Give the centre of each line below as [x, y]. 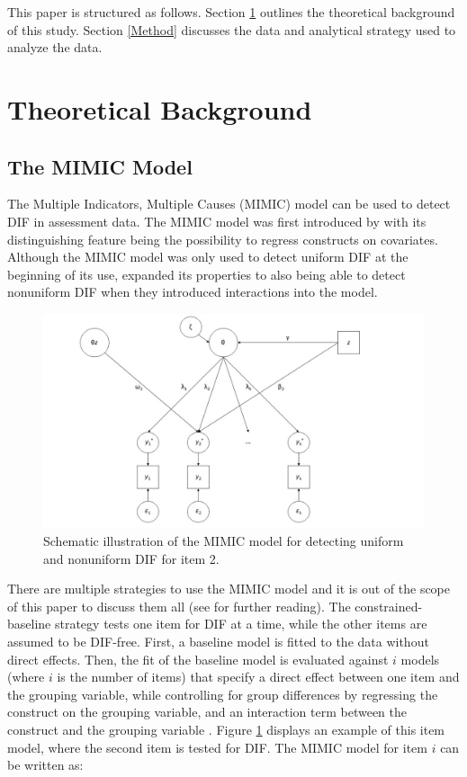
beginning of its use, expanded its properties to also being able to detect [207, 274]
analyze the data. [55, 47]
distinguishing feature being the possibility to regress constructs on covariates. [223, 239]
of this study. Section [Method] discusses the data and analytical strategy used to [232, 29]
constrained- [389, 606]
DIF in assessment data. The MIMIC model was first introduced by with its [217, 221]
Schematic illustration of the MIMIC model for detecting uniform [224, 541]
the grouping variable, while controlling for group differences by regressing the [223, 694]
